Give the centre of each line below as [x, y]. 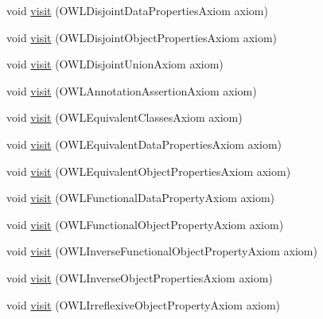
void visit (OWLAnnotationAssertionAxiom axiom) [132, 90]
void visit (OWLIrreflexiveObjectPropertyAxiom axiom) [144, 304]
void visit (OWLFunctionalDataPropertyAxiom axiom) [141, 198]
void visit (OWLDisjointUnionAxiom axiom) [115, 64]
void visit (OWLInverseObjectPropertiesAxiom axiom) [140, 277]
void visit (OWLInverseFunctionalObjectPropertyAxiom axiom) [162, 251]
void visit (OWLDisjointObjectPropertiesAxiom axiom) [142, 37]
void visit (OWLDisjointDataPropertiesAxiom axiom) [137, 10]
